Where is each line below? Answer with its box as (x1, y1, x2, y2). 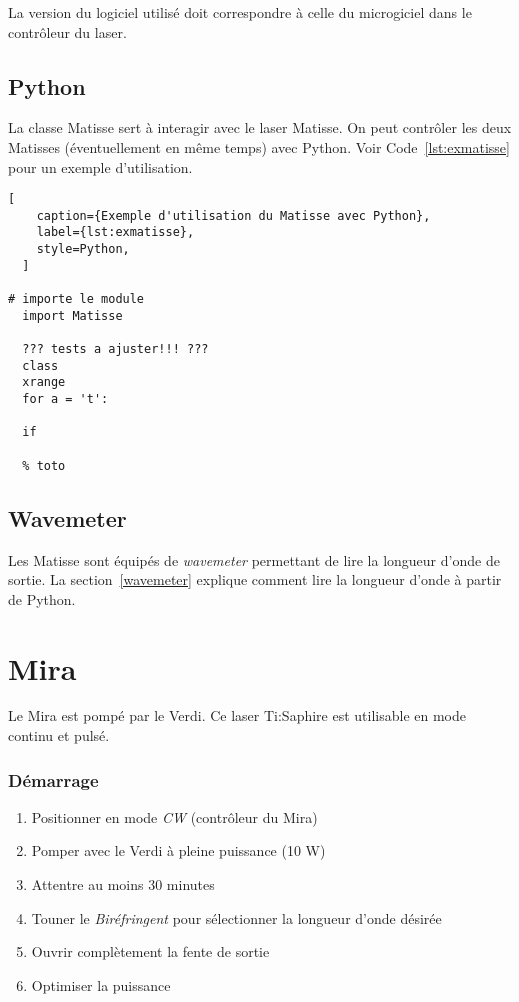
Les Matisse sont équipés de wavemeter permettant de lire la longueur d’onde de (8, 549, 500, 570)
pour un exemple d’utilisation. (8, 156, 193, 177)
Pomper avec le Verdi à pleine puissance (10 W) (31, 840, 326, 861)
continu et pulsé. (8, 725, 110, 746)
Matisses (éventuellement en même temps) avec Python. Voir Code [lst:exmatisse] (8, 136, 510, 157)
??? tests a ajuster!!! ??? (22, 342, 209, 357)
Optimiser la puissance (31, 974, 171, 995)
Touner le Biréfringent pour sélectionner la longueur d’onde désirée (31, 907, 442, 928)
